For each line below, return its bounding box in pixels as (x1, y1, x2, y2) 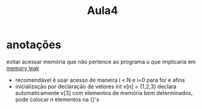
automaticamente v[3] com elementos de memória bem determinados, (15, 89, 193, 96)
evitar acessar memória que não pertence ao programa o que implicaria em (6, 58, 197, 65)
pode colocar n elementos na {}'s (15, 96, 99, 103)
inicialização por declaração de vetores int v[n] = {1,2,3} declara (15, 83, 177, 90)
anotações (6, 38, 62, 52)
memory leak (6, 65, 40, 72)
